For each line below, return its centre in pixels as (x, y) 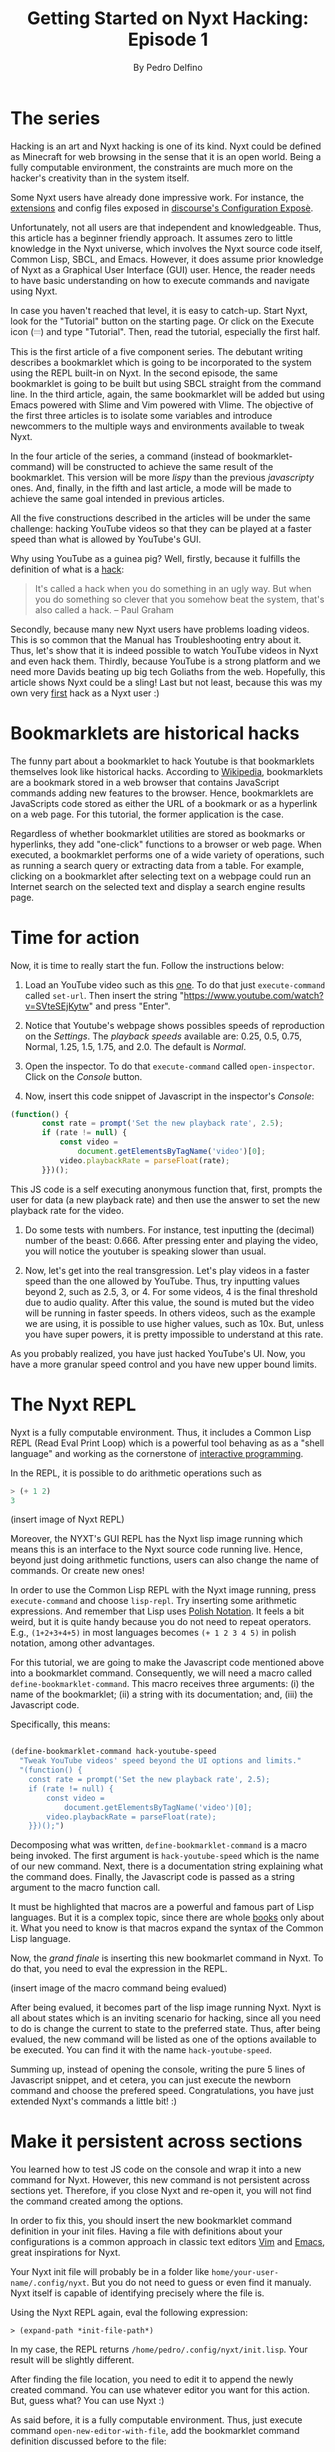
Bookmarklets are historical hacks (155, 733)
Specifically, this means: (60, 1724)
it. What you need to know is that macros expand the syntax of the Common (167, 1928)
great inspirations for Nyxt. (65, 2253)
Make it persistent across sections (156, 2141)
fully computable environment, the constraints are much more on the (151, 167)
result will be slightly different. (72, 2360)
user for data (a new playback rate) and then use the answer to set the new (165, 1199)
